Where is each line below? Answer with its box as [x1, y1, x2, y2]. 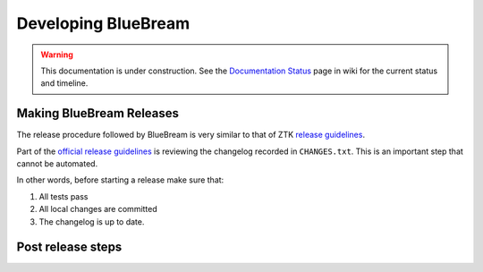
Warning [40, 49, 73, 60]
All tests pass [38, 191, 89, 201]
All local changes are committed [38, 204, 158, 215]
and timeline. [40, 78, 89, 89]
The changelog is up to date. [38, 216, 145, 227]
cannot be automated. [16, 158, 98, 169]
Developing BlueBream [16, 13, 191, 33]
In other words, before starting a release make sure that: [16, 174, 225, 185]
